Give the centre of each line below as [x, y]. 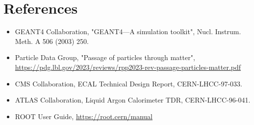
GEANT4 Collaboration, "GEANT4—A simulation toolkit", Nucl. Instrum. [128, 31]
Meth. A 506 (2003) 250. [52, 41]
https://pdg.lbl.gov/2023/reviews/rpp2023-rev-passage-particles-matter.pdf [128, 67]
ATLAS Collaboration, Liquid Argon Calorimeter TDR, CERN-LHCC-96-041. [133, 100]
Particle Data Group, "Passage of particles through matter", [105, 57]
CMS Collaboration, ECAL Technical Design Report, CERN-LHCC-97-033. [128, 83]
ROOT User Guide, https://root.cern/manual [84, 116]
